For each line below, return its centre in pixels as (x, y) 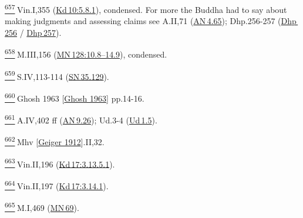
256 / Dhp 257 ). (33, 32)
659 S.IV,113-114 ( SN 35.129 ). (57, 75)
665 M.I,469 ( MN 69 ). (42, 207)
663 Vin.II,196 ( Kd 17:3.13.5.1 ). (60, 163)
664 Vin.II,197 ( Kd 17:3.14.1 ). (57, 185)
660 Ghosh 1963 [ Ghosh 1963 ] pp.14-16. (75, 97)
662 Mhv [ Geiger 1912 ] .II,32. (55, 141)
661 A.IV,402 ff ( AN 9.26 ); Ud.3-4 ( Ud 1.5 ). (81, 119)
